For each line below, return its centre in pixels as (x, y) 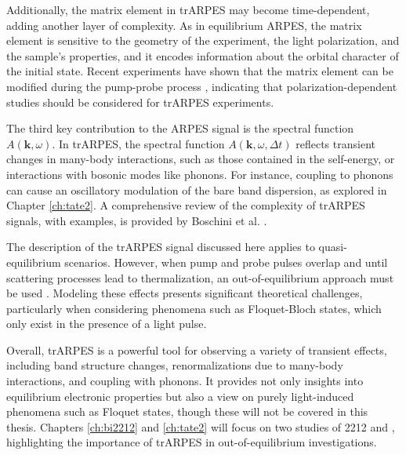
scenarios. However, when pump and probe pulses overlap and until (226, 262)
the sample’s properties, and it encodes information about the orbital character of (203, 55)
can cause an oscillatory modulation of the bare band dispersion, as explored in (197, 189)
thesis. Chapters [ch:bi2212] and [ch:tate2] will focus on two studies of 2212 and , (201, 426)
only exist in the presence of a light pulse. (107, 324)
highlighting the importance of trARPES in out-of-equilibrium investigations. (192, 442)
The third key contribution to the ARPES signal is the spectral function (180, 128)
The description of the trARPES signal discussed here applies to (161, 247)
